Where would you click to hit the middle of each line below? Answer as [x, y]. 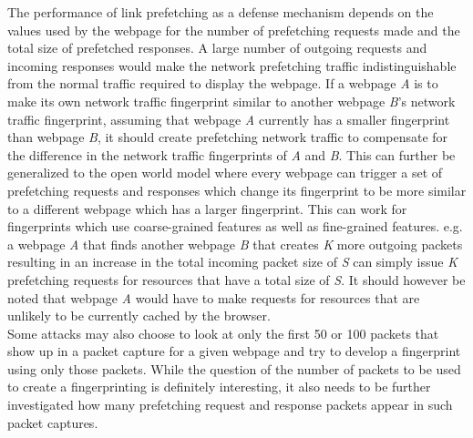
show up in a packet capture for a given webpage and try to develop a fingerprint [234, 351]
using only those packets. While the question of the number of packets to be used [234, 368]
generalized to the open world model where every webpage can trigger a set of [225, 173]
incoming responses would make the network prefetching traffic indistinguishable [232, 65]
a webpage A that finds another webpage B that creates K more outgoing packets [235, 244]
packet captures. [53, 422]
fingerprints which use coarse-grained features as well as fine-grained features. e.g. [235, 226]
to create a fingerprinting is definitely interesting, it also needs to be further [219, 387]
